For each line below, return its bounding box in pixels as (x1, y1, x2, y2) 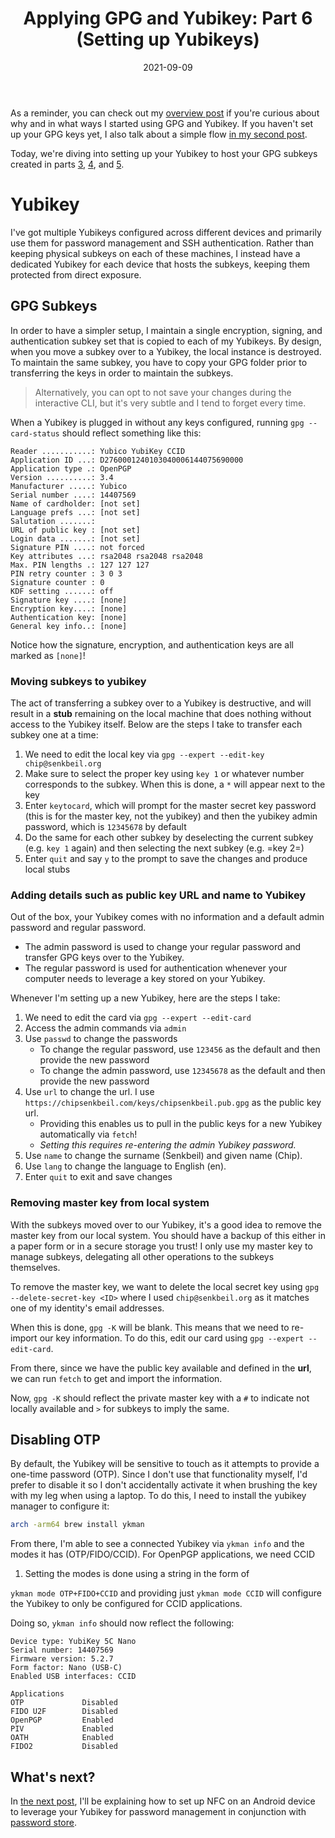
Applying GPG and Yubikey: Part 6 (23, 7, 313, 30)
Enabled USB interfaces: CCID (10, 1672, 137, 1682)
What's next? (10, 1768, 96, 1786)
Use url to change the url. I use (24, 1086, 155, 1098)
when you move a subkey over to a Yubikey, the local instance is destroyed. (10, 345, 322, 357)
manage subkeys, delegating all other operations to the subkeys (10, 1250, 275, 1262)
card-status (10, 428, 60, 439)
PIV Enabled (10, 1724, 114, 1734)
